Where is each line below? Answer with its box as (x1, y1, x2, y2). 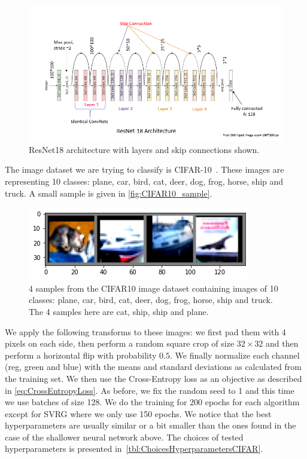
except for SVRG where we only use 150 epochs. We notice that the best (5, 407, 272, 420)
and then (266, 337, 299, 350)
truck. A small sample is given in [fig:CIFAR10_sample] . (5, 186, 212, 199)
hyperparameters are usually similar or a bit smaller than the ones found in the (5, 419, 296, 432)
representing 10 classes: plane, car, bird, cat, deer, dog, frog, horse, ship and (5, 175, 284, 187)
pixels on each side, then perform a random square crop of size (5, 337, 235, 350)
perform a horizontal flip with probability (5, 348, 157, 361)
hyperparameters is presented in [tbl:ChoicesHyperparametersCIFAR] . (5, 442, 263, 455)
